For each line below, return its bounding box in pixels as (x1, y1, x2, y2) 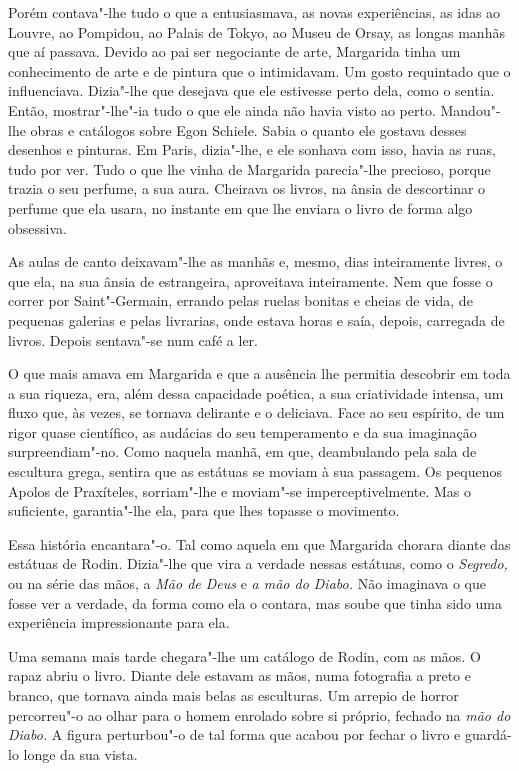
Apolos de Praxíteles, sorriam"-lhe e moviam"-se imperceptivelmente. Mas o (8, 480, 472, 501)
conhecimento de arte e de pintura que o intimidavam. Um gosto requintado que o (8, 60, 511, 81)
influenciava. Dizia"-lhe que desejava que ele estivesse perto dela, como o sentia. (8, 80, 495, 101)
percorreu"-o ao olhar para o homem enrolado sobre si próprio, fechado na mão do (8, 704, 511, 725)
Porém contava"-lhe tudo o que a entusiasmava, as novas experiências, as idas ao (8, 2, 501, 22)
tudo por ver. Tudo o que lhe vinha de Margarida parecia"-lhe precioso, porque (8, 158, 491, 179)
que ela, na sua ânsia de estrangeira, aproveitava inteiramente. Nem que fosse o (8, 270, 493, 291)
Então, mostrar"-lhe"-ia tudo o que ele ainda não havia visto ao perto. (8, 99, 436, 120)
